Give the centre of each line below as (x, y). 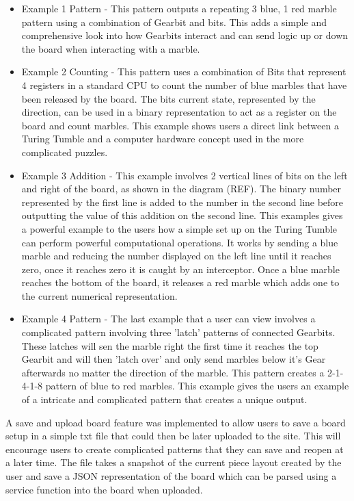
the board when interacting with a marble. (111, 48)
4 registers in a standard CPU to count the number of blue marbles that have (184, 85)
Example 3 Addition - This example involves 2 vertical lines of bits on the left (185, 175)
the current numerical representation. (99, 295)
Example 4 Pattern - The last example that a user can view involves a (168, 319)
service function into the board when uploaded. (104, 489)
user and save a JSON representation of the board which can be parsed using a (171, 476)
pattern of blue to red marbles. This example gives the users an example (197, 386)
